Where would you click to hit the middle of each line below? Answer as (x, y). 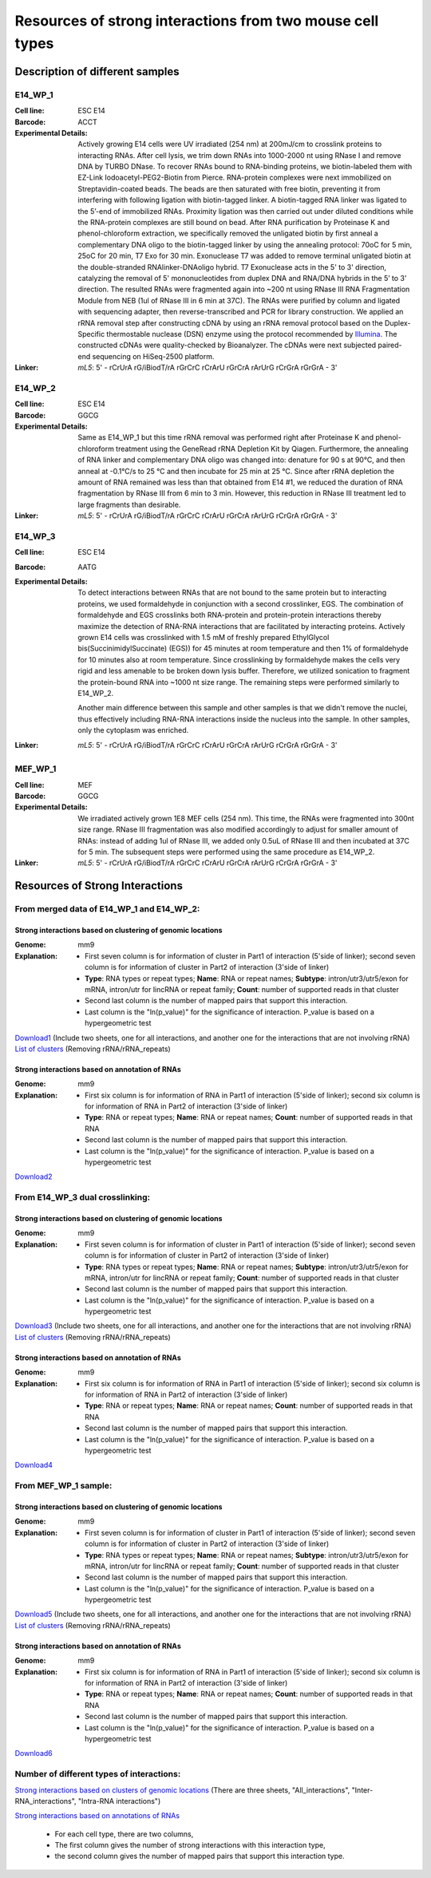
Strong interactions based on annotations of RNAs (97, 1816)
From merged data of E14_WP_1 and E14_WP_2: (107, 909)
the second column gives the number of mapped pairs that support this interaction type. (200, 1856)
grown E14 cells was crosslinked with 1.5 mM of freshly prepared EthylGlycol (204, 638)
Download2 (34, 1176)
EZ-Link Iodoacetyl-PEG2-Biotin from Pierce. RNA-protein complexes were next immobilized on (235, 178)
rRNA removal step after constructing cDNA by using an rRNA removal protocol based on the (230, 322)
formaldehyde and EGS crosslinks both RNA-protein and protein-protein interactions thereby (230, 615)
